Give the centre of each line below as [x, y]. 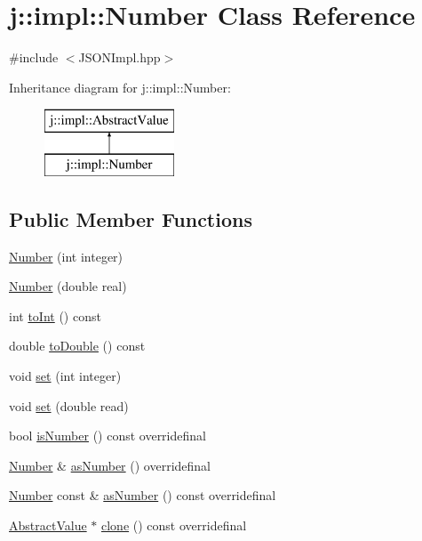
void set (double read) [69, 405]
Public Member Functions [131, 218]
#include [34, 57]
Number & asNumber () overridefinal [110, 465]
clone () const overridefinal [174, 525]
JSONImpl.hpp [119, 57]
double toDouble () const [77, 346]
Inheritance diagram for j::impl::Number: [120, 87]
